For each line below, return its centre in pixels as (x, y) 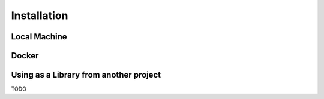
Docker (25, 56)
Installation (40, 16)
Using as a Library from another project (86, 75)
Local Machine (39, 37)
